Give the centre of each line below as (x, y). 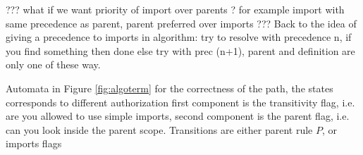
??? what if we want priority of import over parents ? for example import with (175, 9)
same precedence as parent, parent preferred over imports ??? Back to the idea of (181, 23)
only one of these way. (53, 64)
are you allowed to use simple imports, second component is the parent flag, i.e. (178, 116)
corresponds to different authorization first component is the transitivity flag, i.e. (180, 102)
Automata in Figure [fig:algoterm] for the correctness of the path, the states (170, 88)
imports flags (34, 143)
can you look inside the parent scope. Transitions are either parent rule (159, 129)
